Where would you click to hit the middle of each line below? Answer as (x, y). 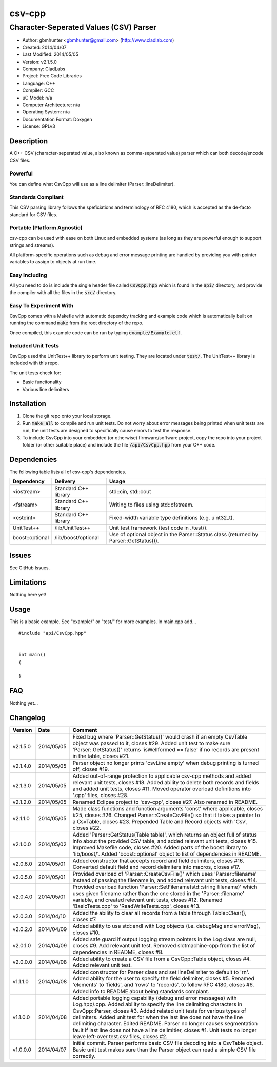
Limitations (28, 582)
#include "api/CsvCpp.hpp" (53, 633)
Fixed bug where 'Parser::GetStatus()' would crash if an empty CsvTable (160, 737)
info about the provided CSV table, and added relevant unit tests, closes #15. (165, 841)
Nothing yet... (24, 703)
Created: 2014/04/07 (44, 47)
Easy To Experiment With (42, 305)
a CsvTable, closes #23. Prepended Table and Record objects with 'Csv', (160, 822)
